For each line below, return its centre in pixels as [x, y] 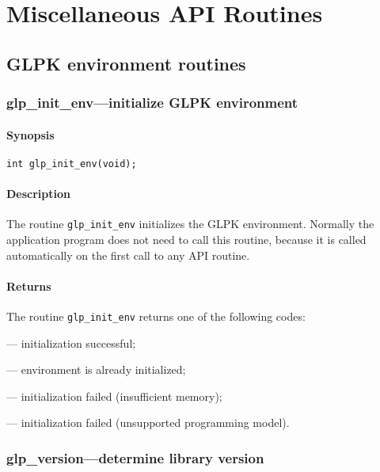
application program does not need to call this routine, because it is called [186, 239]
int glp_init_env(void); [72, 164]
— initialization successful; [71, 343]
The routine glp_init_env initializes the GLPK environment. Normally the [190, 224]
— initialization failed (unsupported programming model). [148, 423]
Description [39, 194]
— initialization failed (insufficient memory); [114, 396]
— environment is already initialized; [96, 369]
